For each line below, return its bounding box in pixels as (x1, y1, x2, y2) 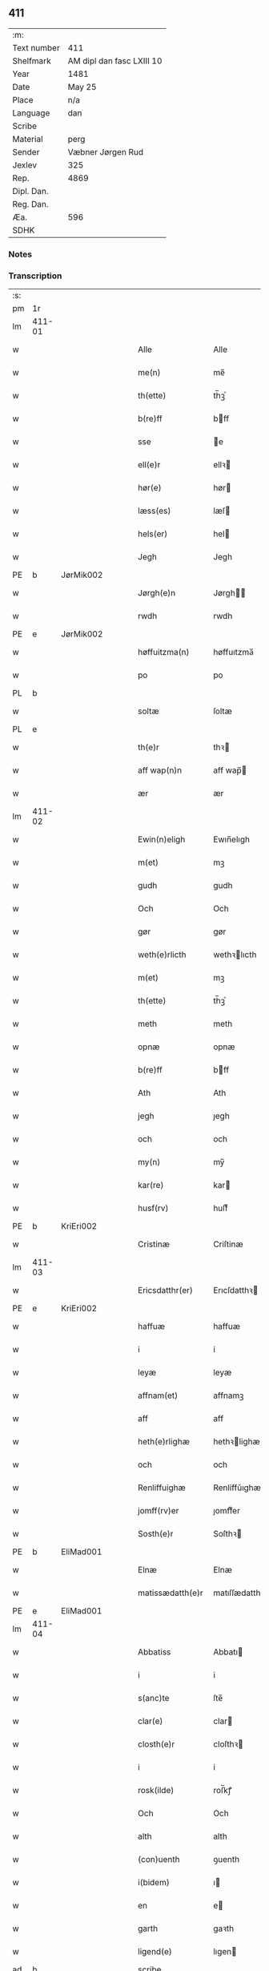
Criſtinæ (213, 1238, 243, 1250)
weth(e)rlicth (137, 949, 187, 960)
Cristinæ (137, 1238, 171, 1250)
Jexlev (12, 160, 38, 171)
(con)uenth (137, 1854, 180, 1865)
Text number (12, 42, 60, 53)
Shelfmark (12, 55, 51, 67)
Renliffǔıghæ (213, 1482, 262, 1493)
